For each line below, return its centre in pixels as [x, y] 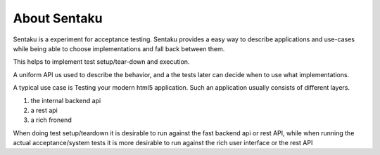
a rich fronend [51, 120]
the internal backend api [66, 100]
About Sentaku [58, 18]
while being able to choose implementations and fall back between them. [119, 48]
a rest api [44, 110]
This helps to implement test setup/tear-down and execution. [101, 62]
